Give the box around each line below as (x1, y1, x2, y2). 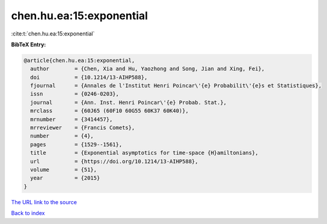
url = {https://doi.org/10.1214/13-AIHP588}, (30, 158, 198, 165)
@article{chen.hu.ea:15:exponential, (23, 57, 135, 64)
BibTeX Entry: (11, 41, 46, 48)
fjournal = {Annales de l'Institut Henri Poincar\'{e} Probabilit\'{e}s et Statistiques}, (30, 82, 322, 89)
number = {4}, (30, 133, 94, 139)
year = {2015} (30, 175, 100, 181)
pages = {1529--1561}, (30, 141, 123, 148)
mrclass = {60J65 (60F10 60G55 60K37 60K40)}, (30, 107, 189, 114)
